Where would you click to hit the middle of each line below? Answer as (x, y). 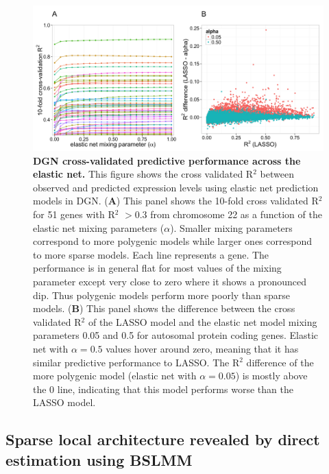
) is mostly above (271, 376)
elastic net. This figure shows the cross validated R (143, 174)
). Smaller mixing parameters (231, 227)
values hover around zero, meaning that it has (202, 348)
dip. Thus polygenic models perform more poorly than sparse (162, 295)
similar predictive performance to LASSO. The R (136, 362)
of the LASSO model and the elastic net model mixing (203, 321)
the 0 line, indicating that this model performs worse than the (163, 389)
